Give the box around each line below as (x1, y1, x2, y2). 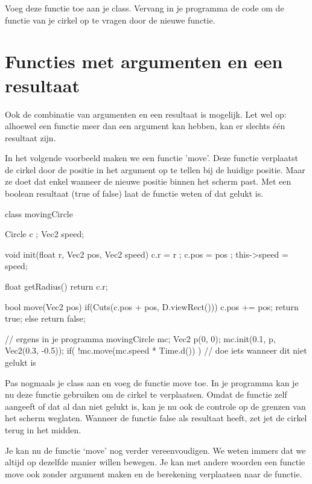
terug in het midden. (5, 423, 81, 436)
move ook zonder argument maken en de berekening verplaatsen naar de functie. (5, 467, 302, 480)
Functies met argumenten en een (5, 49, 283, 74)
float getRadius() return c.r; (5, 280, 108, 293)
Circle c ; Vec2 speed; (5, 228, 84, 240)
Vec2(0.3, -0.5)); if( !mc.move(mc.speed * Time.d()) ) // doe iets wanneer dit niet (5, 344, 307, 357)
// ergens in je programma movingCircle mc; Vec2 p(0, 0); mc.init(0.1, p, (5, 332, 276, 345)
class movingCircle (5, 207, 73, 220)
